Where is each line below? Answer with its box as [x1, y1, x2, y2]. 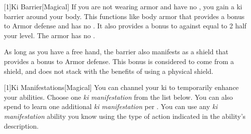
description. [4, 120, 39, 131]
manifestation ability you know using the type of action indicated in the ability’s [4, 111, 246, 121]
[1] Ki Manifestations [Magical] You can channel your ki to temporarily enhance [4, 82, 239, 92]
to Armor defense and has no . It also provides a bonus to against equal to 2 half [4, 21, 247, 31]
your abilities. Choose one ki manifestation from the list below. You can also [4, 91, 233, 102]
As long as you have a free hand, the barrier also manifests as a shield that [4, 46, 228, 57]
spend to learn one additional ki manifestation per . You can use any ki [4, 101, 218, 112]
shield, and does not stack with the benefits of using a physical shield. [4, 66, 213, 76]
